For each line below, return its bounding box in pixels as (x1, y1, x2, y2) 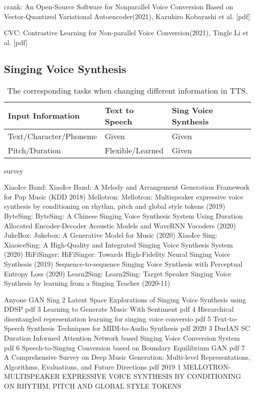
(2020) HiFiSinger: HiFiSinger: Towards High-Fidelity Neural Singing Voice (4, 249, 230, 259)
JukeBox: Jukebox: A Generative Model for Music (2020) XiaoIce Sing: (4, 230, 218, 240)
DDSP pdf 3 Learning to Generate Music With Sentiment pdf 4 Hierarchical (4, 304, 234, 314)
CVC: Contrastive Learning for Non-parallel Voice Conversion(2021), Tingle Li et (4, 27, 249, 38)
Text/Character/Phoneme (8, 130, 97, 142)
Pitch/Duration (8, 144, 61, 156)
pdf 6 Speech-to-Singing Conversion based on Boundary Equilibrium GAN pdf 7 (4, 342, 245, 352)
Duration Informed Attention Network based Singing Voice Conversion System (4, 333, 240, 343)
